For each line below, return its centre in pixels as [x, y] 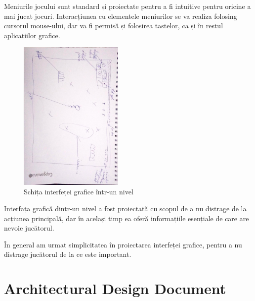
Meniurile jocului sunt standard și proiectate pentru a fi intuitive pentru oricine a [127, 6]
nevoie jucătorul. [29, 228]
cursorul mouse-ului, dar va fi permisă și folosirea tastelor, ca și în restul [114, 26]
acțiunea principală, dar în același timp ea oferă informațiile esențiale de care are [127, 218]
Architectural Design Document [115, 288]
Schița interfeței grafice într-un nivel [79, 192]
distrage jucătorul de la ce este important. [68, 254]
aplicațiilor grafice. [32, 35]
